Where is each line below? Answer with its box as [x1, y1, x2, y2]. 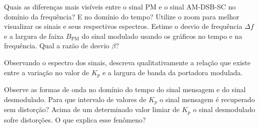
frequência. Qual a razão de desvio [4, 40, 109, 51]
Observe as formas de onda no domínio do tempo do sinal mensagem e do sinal [4, 84, 246, 95]
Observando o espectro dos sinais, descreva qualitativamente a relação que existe [4, 57, 250, 67]
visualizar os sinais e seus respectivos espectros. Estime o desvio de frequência [4, 21, 242, 31]
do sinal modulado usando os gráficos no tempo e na [81, 30, 242, 41]
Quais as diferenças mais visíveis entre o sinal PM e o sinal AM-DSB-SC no [4, 1, 236, 11]
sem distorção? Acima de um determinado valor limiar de [4, 104, 180, 115]
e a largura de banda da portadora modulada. [102, 67, 243, 77]
